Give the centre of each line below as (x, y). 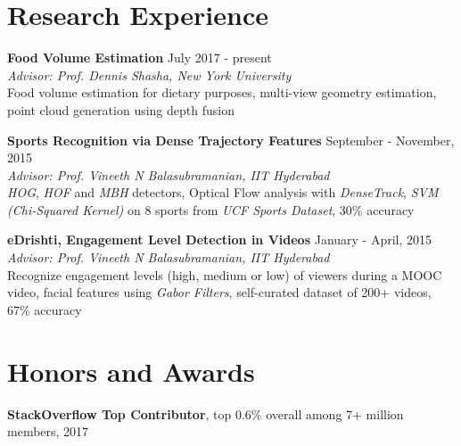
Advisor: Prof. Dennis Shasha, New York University (149, 74)
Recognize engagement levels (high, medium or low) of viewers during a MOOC (225, 274)
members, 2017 (48, 431)
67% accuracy (45, 309)
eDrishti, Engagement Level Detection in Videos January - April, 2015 (220, 240)
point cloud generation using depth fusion (121, 109)
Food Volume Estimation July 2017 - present (140, 58)
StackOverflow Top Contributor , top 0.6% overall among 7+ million (206, 413)
